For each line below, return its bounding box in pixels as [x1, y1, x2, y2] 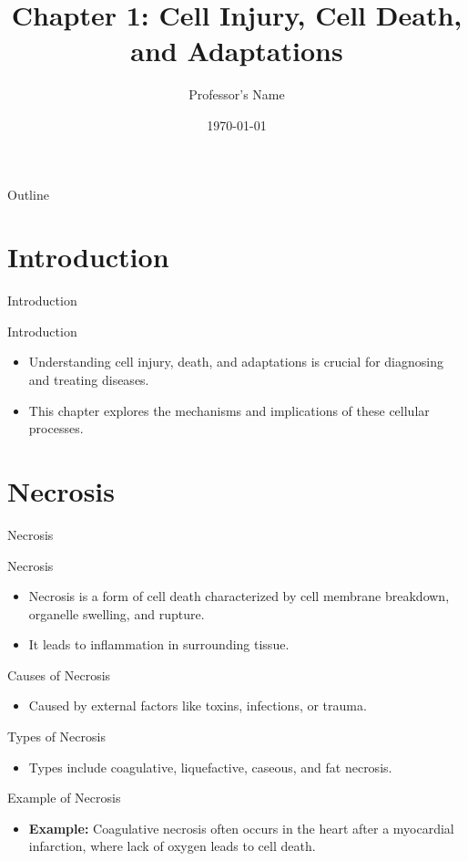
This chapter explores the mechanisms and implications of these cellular [28, 400, 430, 420]
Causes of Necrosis [7, 665, 111, 684]
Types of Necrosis [7, 727, 106, 746]
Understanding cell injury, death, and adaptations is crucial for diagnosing [28, 352, 443, 371]
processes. [28, 419, 84, 438]
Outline [7, 184, 49, 203]
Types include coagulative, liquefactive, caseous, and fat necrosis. [28, 757, 392, 776]
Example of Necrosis [7, 788, 121, 807]
